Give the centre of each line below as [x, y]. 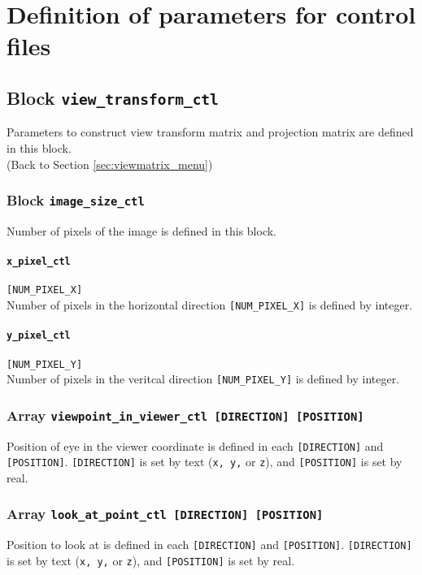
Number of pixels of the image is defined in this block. [141, 230]
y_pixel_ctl [39, 336]
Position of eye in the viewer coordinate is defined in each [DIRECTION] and [195, 445]
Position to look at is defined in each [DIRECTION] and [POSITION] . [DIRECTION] [209, 545]
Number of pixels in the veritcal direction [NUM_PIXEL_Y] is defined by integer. [203, 379]
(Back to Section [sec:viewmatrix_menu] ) [110, 164]
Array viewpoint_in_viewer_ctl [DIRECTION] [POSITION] [185, 415]
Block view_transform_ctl [113, 97]
